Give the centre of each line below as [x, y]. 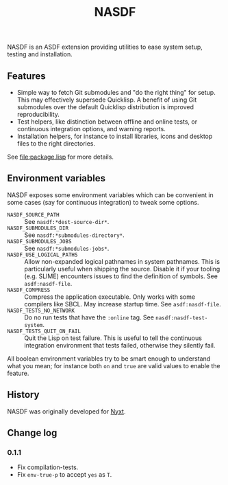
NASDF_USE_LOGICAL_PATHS [42, 255]
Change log [32, 433]
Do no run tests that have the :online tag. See [89, 317]
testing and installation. [40, 54]
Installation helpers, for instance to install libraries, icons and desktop [115, 136]
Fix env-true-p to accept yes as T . [64, 475]
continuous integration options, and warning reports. [91, 129]
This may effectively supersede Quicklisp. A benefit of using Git [107, 100]
